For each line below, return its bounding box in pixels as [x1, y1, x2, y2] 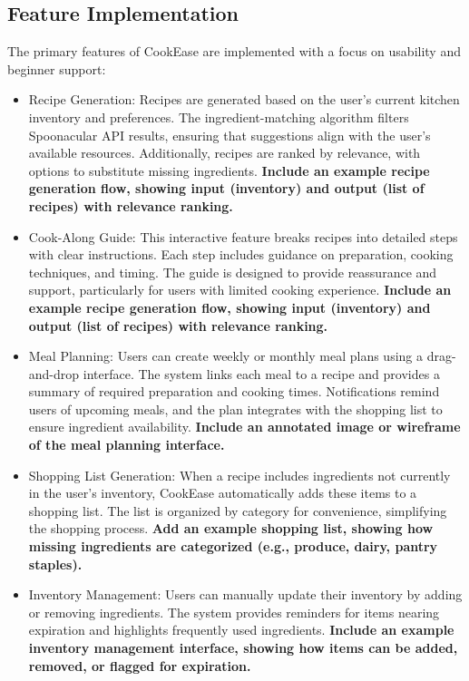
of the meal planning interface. [28, 435, 225, 454]
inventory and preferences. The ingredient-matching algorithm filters [28, 107, 409, 126]
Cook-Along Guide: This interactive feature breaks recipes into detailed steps [28, 227, 458, 246]
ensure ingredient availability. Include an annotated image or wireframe [28, 417, 461, 436]
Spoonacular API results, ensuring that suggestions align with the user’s [28, 125, 431, 144]
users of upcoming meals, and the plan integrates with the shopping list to [28, 399, 443, 418]
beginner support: [7, 59, 106, 78]
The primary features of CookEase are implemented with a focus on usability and [7, 42, 461, 61]
